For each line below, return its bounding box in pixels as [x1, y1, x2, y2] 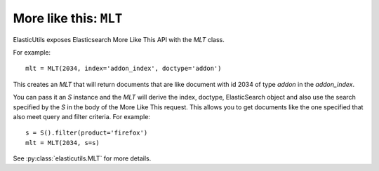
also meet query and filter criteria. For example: [13, 112, 151, 121]
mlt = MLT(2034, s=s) [25, 139, 100, 146]
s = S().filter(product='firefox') [25, 129, 148, 137]
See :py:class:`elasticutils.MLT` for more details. [13, 154, 152, 163]
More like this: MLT [13, 11, 123, 26]
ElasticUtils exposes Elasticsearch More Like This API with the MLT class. [13, 35, 225, 43]
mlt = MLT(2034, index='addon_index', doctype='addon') [25, 64, 222, 73]
